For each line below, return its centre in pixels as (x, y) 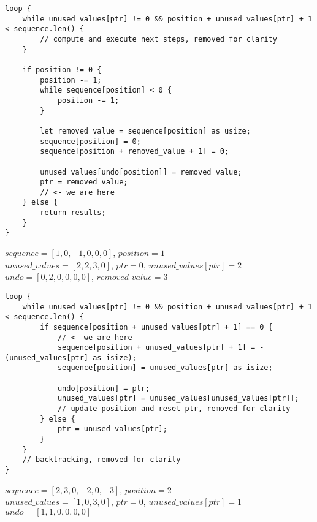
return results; (73, 213)
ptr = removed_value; (84, 182)
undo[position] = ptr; (104, 388)
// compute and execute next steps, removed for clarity (158, 39)
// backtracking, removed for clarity (101, 460)
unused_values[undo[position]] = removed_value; (141, 172)
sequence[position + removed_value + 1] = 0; (135, 152)
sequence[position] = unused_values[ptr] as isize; (165, 368)
